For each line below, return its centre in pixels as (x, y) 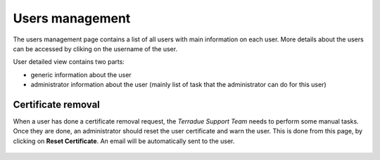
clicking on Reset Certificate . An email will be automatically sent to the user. (124, 141)
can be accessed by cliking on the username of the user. (95, 48)
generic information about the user (81, 74)
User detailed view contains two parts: (69, 62)
